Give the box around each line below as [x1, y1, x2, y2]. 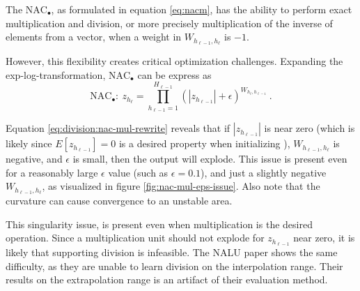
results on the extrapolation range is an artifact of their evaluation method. [6, 272, 328, 287]
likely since [6, 136, 52, 151]
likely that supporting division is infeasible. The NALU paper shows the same [6, 245, 338, 260]
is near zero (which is [264, 121, 355, 135]
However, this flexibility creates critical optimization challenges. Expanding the [6, 54, 343, 68]
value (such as [108, 165, 169, 179]
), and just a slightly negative [201, 165, 327, 179]
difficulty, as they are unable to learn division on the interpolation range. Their [6, 258, 343, 273]
